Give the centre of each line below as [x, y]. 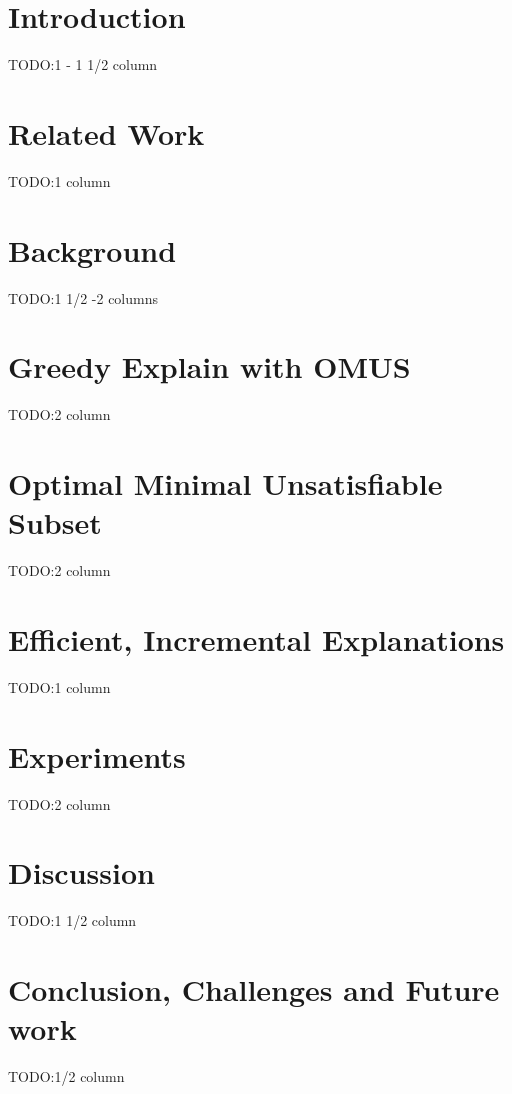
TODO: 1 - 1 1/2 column [83, 64]
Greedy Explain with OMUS [209, 366]
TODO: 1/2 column [66, 1076]
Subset [55, 522]
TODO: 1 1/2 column [72, 920]
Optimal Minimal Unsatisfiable [225, 483]
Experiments [97, 755]
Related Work [106, 132]
